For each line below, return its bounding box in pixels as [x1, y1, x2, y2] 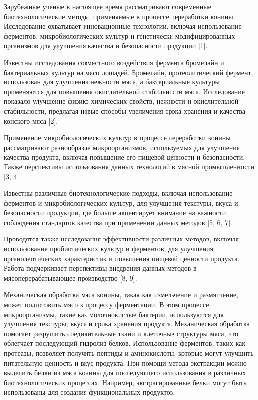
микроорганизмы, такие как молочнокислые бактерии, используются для [4, 309, 224, 319]
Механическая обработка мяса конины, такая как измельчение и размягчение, [4, 289, 239, 300]
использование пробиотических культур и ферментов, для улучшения [4, 243, 213, 254]
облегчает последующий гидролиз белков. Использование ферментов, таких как [4, 338, 246, 348]
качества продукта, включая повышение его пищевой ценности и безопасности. [4, 152, 245, 162]
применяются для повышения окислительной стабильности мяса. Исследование [4, 86, 245, 96]
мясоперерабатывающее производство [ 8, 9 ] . [4, 272, 137, 283]
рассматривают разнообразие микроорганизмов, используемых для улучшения [4, 142, 240, 152]
